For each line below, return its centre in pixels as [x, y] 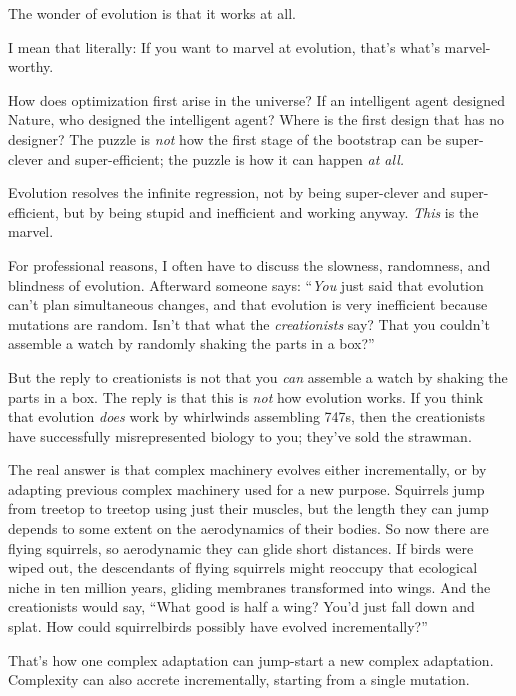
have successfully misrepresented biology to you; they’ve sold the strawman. [240, 435]
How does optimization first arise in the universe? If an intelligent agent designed [257, 99]
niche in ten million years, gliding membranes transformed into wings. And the [249, 586]
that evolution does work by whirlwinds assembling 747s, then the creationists [247, 416]
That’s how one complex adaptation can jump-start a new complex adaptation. [251, 659]
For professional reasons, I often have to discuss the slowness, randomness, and [249, 264]
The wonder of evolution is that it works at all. [152, 13]
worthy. [31, 66]
